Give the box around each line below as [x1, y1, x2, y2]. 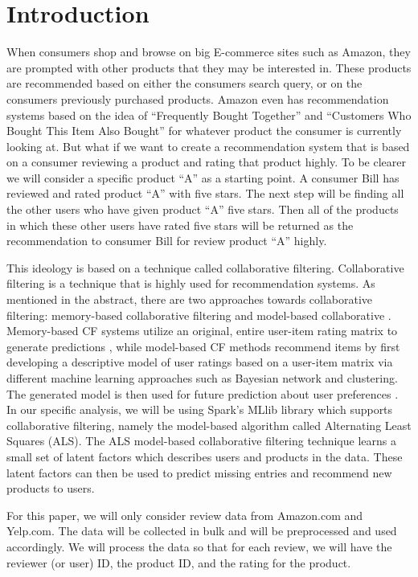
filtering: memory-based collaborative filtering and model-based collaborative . [6, 306, 391, 323]
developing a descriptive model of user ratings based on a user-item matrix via [6, 354, 393, 370]
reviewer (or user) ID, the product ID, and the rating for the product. [6, 554, 351, 571]
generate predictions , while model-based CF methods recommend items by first [6, 338, 400, 354]
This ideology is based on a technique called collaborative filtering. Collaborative [6, 259, 404, 276]
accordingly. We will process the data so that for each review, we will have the [6, 538, 392, 554]
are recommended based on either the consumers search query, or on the [6, 75, 363, 92]
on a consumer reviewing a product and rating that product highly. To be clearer [6, 153, 407, 170]
